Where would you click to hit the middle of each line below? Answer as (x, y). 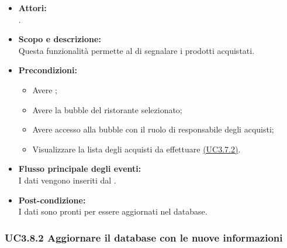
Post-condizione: (52, 200)
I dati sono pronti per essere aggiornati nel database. (113, 211)
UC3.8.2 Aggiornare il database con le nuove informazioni (144, 237)
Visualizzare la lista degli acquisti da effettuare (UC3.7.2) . (136, 149)
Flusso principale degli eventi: (80, 169)
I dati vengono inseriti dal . (67, 180)
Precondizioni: (48, 70)
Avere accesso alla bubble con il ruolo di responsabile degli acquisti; (153, 129)
